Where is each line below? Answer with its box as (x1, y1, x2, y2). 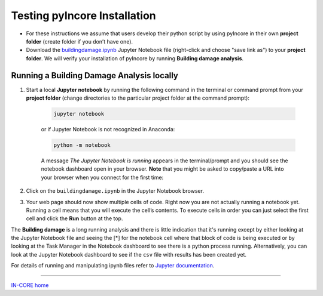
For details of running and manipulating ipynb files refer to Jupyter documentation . (11, 262, 215, 269)
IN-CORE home (11, 281, 49, 289)
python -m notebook (53, 141, 111, 149)
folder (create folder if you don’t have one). (26, 38, 133, 45)
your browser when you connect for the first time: (41, 174, 164, 181)
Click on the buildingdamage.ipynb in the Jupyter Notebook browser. (26, 187, 205, 195)
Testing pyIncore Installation (11, 9, 156, 22)
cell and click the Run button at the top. (26, 215, 123, 222)
